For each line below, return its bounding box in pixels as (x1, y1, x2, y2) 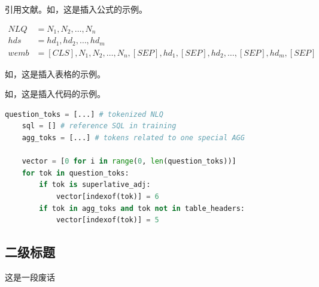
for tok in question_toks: (22, 168, 129, 177)
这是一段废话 (5, 270, 55, 283)
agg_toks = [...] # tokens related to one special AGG (22, 133, 245, 142)
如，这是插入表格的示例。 (5, 67, 105, 80)
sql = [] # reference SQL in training (22, 122, 177, 131)
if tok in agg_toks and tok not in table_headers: (39, 204, 245, 213)
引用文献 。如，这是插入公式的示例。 (5, 3, 147, 15)
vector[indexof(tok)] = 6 (56, 192, 159, 201)
